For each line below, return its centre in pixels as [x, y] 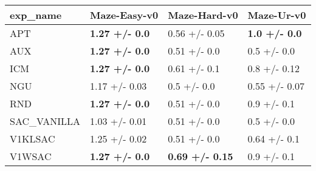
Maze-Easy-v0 [124, 15]
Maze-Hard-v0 [203, 15]
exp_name [36, 15]
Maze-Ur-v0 [277, 15]
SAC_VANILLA [45, 121]
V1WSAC [31, 156]
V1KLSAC [33, 139]
